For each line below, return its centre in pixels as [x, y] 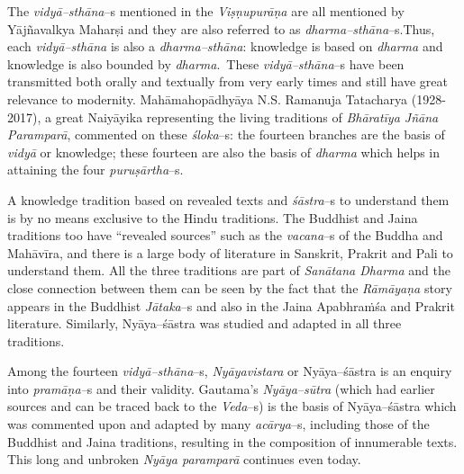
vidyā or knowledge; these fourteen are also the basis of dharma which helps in [224, 152]
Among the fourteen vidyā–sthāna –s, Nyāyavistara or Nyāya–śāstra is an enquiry [230, 371]
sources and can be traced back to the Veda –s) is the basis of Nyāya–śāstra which [232, 406]
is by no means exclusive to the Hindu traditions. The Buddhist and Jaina [213, 217]
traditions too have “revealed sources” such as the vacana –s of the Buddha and [225, 235]
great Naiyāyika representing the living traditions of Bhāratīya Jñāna [247, 116]
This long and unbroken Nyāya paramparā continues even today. [184, 459]
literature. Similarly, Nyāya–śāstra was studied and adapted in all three [205, 323]
